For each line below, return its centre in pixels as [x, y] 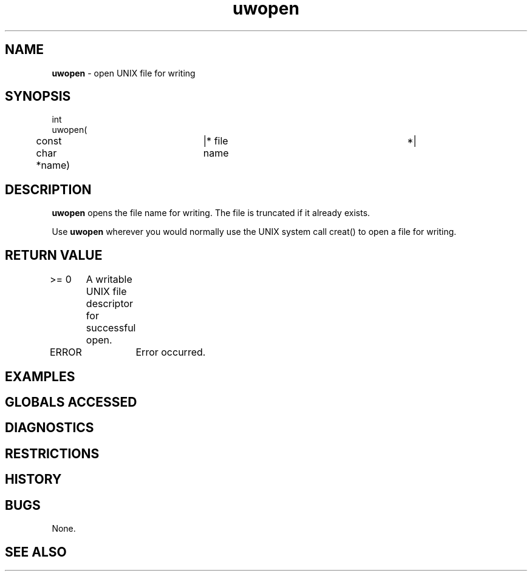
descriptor [110, 304]
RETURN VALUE [54, 255]
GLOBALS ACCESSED [71, 402]
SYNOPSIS [38, 97]
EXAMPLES [40, 376]
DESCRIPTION [48, 189]
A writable [109, 280]
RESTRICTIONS [52, 453]
